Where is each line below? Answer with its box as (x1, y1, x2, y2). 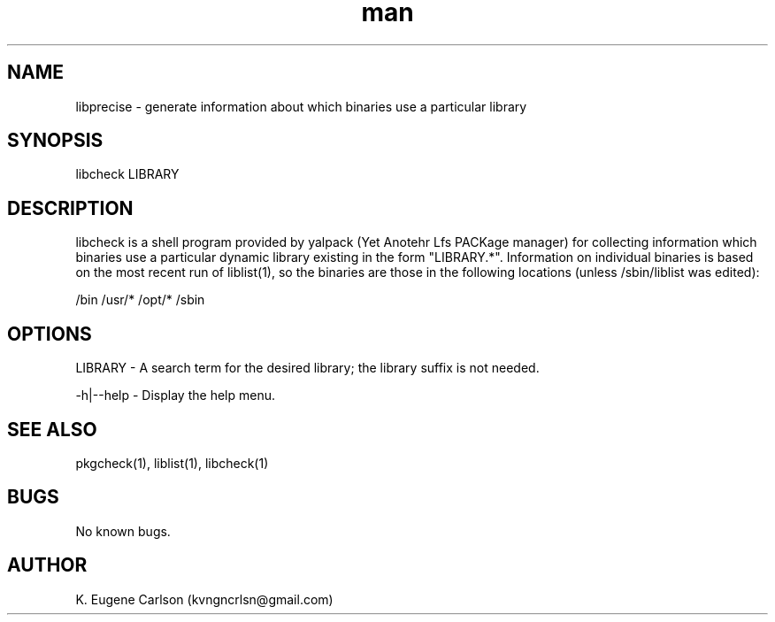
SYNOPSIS (7, 129, 104, 152)
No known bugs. (75, 523, 171, 539)
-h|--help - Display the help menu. (75, 388, 275, 403)
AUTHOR (7, 554, 88, 577)
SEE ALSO (7, 418, 97, 441)
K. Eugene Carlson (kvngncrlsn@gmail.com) (75, 591, 334, 607)
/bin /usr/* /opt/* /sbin (75, 292, 205, 308)
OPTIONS (7, 322, 92, 345)
